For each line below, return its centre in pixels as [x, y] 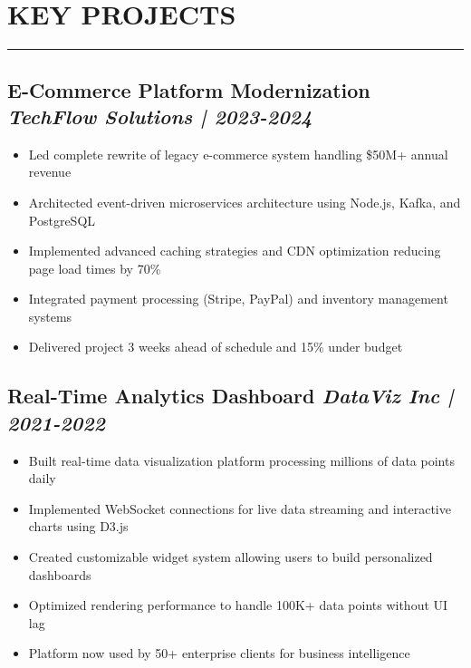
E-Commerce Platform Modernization [189, 89]
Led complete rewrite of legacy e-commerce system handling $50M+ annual [238, 154]
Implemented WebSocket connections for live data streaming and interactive [240, 508]
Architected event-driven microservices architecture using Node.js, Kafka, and [245, 202]
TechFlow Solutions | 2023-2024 [160, 116]
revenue [50, 172]
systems [50, 316]
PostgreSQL [62, 220]
